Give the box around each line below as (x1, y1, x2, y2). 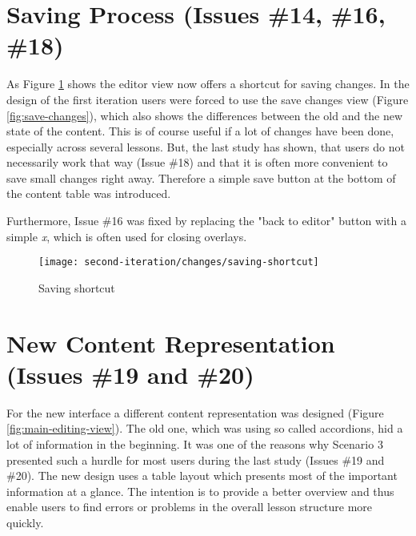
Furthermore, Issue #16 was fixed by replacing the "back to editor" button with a (6, 212, 406, 229)
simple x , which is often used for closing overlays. (6, 228, 247, 244)
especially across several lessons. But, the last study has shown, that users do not (6, 138, 405, 155)
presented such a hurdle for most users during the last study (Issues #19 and (6, 451, 385, 468)
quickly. (6, 514, 44, 530)
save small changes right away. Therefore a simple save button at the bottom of (6, 169, 396, 186)
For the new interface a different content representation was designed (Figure (6, 404, 384, 421)
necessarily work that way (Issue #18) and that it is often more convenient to (6, 154, 388, 171)
